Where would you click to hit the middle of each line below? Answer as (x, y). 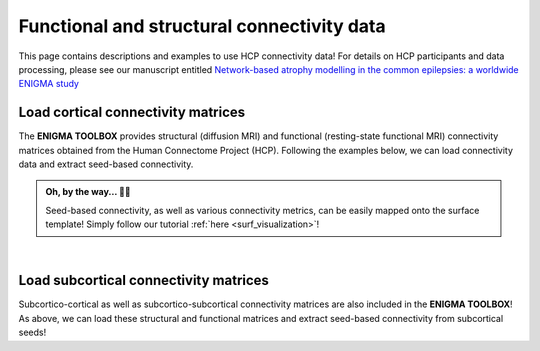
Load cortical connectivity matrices (132, 112)
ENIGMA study (49, 84)
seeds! (32, 332)
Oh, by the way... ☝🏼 (88, 192)
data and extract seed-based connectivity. (106, 164)
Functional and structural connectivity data (202, 26)
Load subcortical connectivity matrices (144, 280)
